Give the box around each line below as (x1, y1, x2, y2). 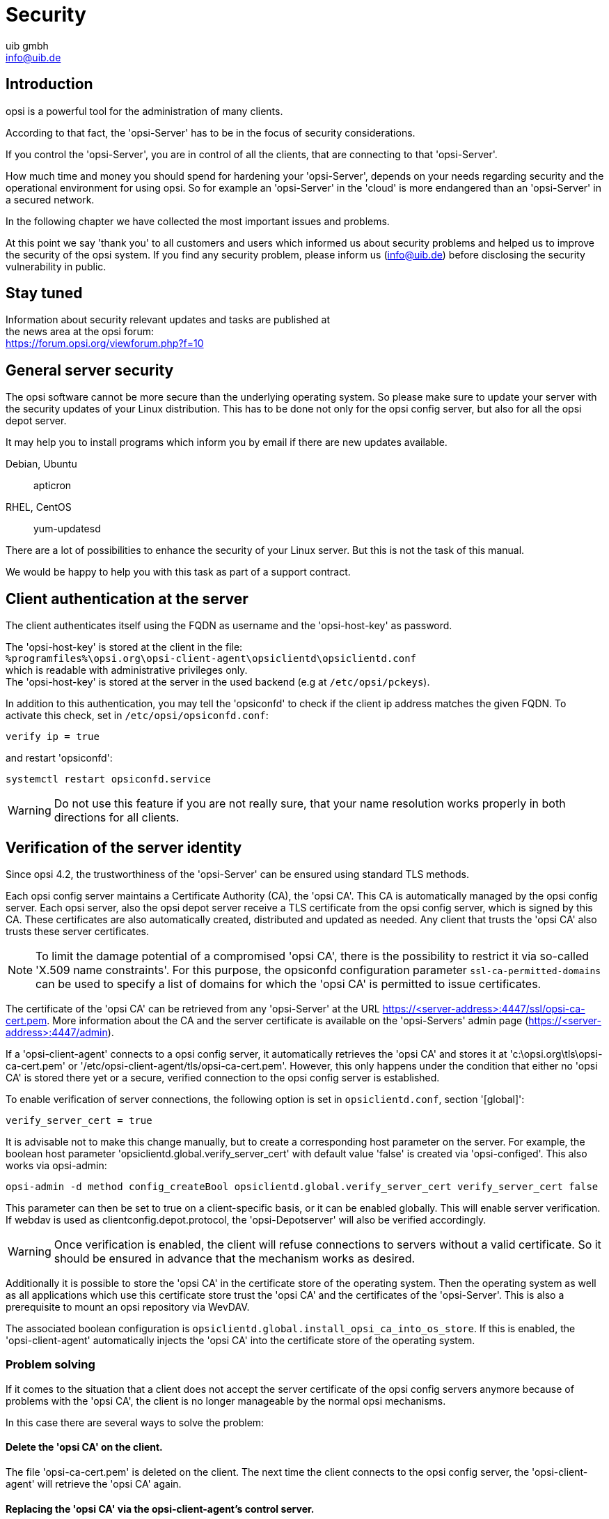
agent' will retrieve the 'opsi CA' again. (6, 1477, 182, 1490)
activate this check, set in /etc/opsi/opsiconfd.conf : (6, 709, 269, 722)
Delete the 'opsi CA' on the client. (6, 1441, 163, 1454)
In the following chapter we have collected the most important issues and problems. (6, 215, 390, 227)
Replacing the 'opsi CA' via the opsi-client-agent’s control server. (6, 1502, 315, 1515)
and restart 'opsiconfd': (6, 752, 113, 764)
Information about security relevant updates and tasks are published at (6, 314, 330, 326)
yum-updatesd (33, 523, 101, 535)
